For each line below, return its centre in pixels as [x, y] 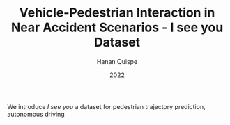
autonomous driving [36, 114]
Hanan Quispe [117, 61]
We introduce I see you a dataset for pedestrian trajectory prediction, [106, 106]
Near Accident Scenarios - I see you [117, 27]
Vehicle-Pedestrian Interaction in [117, 13]
